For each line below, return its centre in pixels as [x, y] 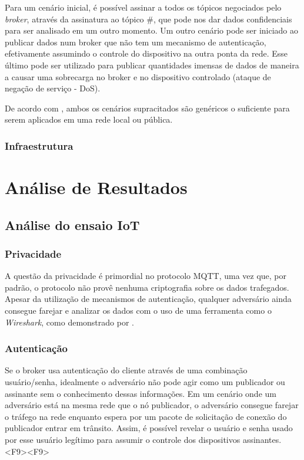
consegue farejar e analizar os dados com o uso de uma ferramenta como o [138, 310]
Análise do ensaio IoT [72, 224]
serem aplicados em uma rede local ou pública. [89, 119]
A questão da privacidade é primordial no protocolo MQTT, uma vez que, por [146, 276]
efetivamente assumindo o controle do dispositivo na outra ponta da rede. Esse [146, 53]
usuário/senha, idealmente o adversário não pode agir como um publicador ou [145, 381]
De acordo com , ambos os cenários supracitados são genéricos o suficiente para [147, 108]
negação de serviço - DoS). [53, 88]
